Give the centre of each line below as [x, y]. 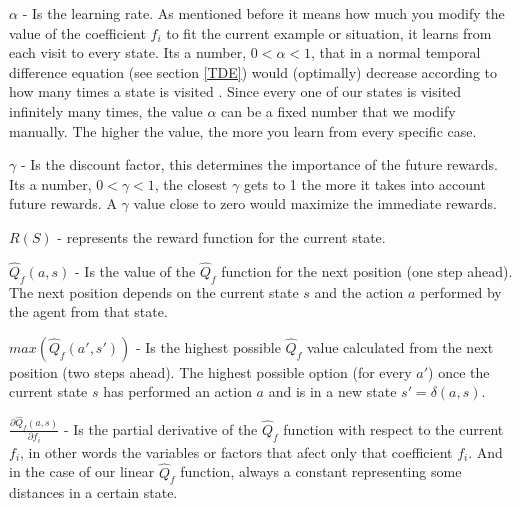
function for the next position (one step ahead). [367, 270]
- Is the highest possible [208, 346]
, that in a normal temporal [396, 52]
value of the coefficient [77, 32]
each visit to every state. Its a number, [128, 52]
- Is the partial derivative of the [160, 428]
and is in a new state [332, 391]
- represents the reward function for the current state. [221, 236]
